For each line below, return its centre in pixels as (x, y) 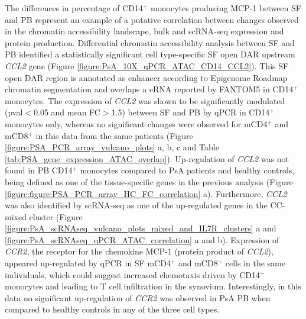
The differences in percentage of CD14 (74, 8)
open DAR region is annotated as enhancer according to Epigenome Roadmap (146, 77)
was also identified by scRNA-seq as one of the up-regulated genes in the (136, 205)
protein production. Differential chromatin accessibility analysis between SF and (150, 42)
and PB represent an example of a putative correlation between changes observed (152, 19)
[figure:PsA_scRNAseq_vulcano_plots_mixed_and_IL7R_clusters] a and (141, 228)
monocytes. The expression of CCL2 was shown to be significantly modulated (145, 100)
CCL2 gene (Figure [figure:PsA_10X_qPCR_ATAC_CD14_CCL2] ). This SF (147, 65)
